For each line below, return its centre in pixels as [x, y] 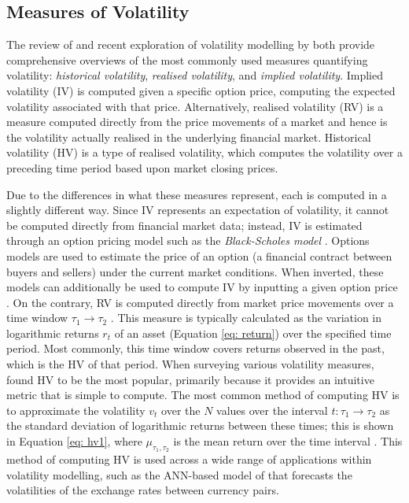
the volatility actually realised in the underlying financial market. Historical [189, 137]
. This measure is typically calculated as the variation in [246, 318]
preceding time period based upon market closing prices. [142, 167]
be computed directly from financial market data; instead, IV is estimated [184, 225]
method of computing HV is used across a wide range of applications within [189, 459]
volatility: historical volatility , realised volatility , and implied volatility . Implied [195, 75]
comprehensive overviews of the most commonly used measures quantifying [187, 59]
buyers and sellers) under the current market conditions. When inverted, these [195, 271]
